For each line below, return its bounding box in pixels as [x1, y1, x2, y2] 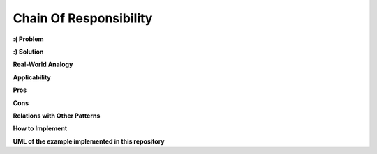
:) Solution [13, 47, 44, 56]
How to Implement [13, 124, 68, 132]
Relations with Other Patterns [13, 111, 101, 120]
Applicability [13, 73, 52, 82]
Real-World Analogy [13, 60, 73, 69]
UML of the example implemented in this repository [13, 137, 165, 146]
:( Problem [13, 35, 45, 43]
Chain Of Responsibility [13, 10, 153, 26]
